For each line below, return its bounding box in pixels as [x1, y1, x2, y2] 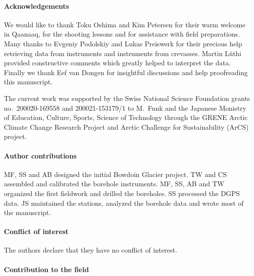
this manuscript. [4, 77, 53, 87]
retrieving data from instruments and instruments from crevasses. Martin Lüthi [4, 48, 242, 58]
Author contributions [4, 150, 77, 160]
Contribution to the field [4, 264, 89, 274]
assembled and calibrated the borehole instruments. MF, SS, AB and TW [4, 178, 225, 189]
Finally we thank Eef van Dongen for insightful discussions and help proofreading [4, 67, 248, 77]
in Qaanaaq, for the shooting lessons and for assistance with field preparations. [4, 29, 240, 39]
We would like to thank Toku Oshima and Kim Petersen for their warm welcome [4, 19, 246, 29]
